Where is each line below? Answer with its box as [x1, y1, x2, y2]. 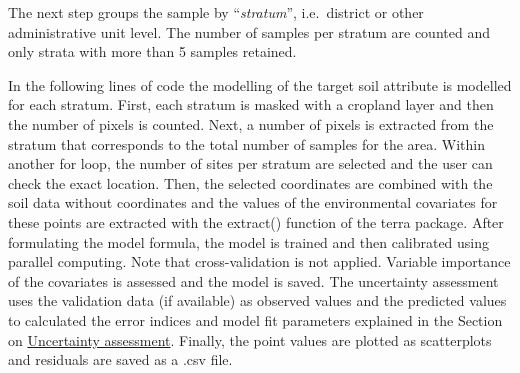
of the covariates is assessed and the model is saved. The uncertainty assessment [8, 270, 499, 291]
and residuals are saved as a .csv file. [8, 349, 233, 370]
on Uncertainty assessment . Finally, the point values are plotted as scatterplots [8, 329, 492, 350]
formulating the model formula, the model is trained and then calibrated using [8, 231, 490, 252]
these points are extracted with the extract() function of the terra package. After [8, 211, 504, 232]
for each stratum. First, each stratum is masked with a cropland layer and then [8, 94, 494, 115]
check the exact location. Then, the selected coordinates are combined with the [8, 172, 493, 193]
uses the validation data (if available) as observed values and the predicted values [8, 290, 507, 311]
